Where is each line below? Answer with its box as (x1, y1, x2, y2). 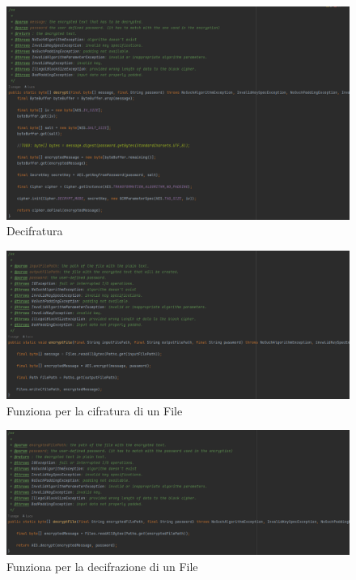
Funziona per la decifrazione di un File (6, 557, 198, 574)
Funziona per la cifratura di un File (6, 402, 183, 419)
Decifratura (6, 222, 63, 239)
